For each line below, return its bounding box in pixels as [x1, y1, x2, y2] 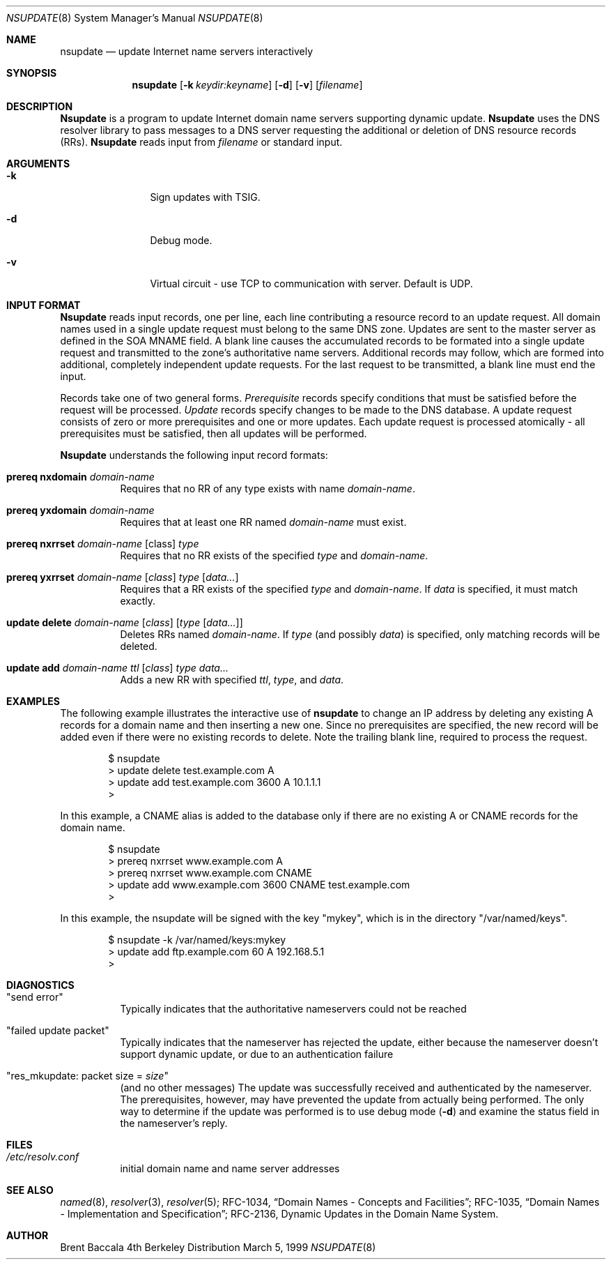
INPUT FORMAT [6, 299, 81, 311]
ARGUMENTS [6, 158, 70, 169]
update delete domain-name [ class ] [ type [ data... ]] [6, 616, 243, 628]
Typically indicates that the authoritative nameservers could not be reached [120, 1003, 467, 1015]
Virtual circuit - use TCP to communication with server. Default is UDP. [150, 278, 473, 289]
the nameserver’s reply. [120, 1117, 228, 1129]
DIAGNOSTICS [6, 979, 75, 991]
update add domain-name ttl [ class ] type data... [6, 662, 229, 674]
